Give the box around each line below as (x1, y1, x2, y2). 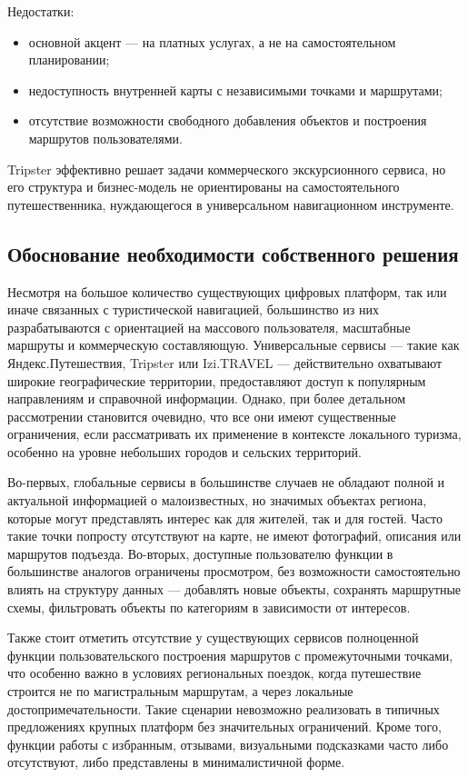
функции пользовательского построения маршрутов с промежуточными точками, (7, 645, 453, 664)
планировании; (28, 50, 110, 69)
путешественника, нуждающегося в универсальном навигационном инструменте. (7, 194, 454, 214)
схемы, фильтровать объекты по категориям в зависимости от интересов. (7, 597, 411, 616)
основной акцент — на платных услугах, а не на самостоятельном (28, 32, 396, 51)
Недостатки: (7, 2, 75, 20)
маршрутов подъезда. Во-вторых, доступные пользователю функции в (7, 543, 393, 563)
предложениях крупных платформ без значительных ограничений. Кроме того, (7, 717, 442, 736)
